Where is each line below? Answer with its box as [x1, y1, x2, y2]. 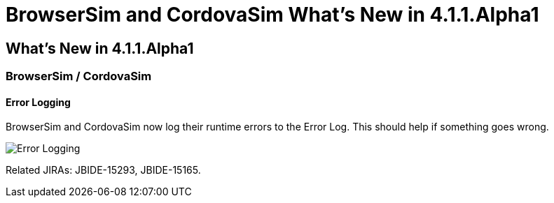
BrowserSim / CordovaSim [6, 69, 152, 84]
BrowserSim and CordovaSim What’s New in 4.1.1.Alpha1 [6, 3, 539, 27]
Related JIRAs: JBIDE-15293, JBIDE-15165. [6, 164, 201, 176]
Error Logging [6, 96, 71, 108]
